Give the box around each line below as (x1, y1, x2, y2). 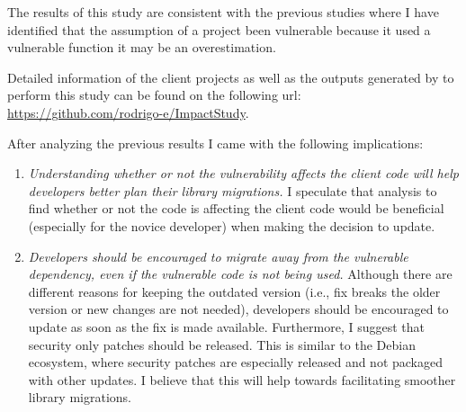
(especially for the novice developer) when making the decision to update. (28, 216, 435, 235)
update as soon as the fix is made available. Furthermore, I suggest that (28, 317, 425, 336)
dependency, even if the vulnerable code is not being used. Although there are (28, 264, 453, 283)
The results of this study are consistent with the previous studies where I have (7, 3, 439, 21)
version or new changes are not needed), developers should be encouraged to (28, 300, 449, 318)
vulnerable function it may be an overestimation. (7, 38, 276, 57)
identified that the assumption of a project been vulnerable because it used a (7, 20, 431, 39)
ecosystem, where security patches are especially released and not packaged (28, 353, 444, 372)
